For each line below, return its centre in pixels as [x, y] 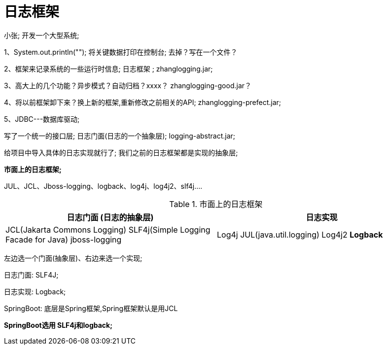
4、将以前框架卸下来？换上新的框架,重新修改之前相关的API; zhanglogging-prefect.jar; [143, 102]
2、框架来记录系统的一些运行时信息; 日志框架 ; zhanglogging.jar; [108, 69]
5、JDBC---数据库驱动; [42, 119]
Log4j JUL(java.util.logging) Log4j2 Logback [300, 234]
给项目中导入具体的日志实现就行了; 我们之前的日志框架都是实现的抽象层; [121, 152]
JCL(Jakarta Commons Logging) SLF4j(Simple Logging [108, 229]
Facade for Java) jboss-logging [64, 239]
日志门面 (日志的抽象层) [110, 217]
